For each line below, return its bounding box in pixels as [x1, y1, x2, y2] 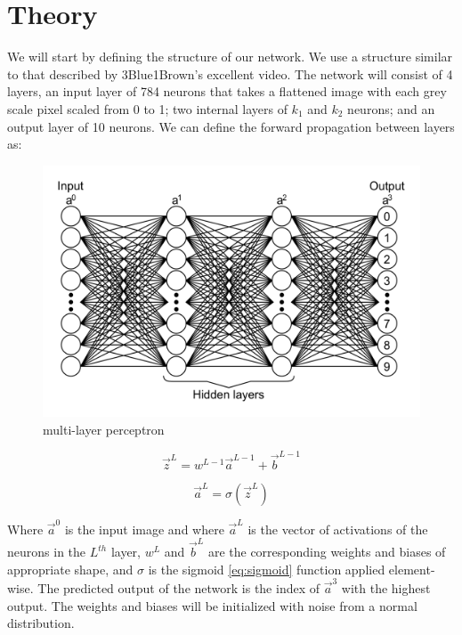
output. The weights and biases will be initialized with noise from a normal [7, 596, 417, 615]
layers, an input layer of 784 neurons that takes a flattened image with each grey [7, 82, 447, 101]
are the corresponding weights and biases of [207, 542, 446, 561]
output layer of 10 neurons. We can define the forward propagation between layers [7, 117, 455, 135]
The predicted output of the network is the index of [37, 578, 320, 597]
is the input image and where [64, 519, 224, 538]
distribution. [7, 614, 75, 632]
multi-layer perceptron [43, 419, 165, 438]
